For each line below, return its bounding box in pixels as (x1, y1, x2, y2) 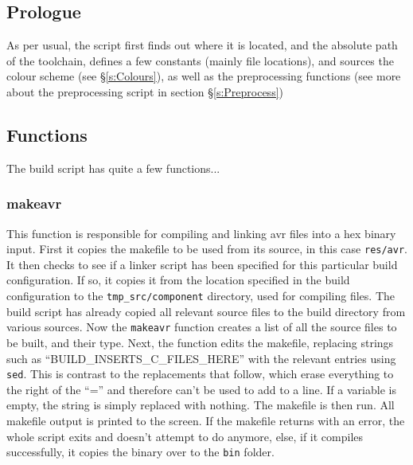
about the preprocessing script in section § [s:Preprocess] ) (6, 83, 283, 100)
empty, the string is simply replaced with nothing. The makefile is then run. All (6, 397, 395, 413)
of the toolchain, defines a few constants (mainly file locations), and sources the (6, 52, 394, 68)
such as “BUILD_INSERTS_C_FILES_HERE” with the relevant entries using (6, 350, 396, 366)
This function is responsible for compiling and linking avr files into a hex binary (6, 225, 396, 241)
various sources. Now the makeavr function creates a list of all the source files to (6, 318, 397, 335)
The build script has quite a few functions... (6, 159, 220, 176)
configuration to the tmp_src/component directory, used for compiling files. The (6, 287, 395, 304)
